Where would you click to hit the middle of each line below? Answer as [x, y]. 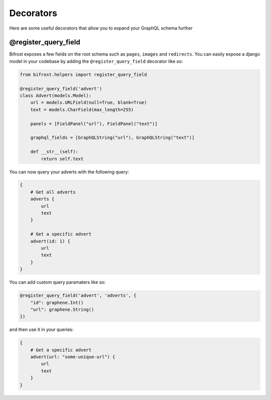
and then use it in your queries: [41, 330]
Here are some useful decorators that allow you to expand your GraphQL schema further [101, 28]
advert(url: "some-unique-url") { [73, 357]
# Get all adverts [53, 192]
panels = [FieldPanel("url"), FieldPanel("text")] [94, 124]
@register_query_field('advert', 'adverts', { [78, 295]
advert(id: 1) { [50, 241]
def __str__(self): [54, 152]
